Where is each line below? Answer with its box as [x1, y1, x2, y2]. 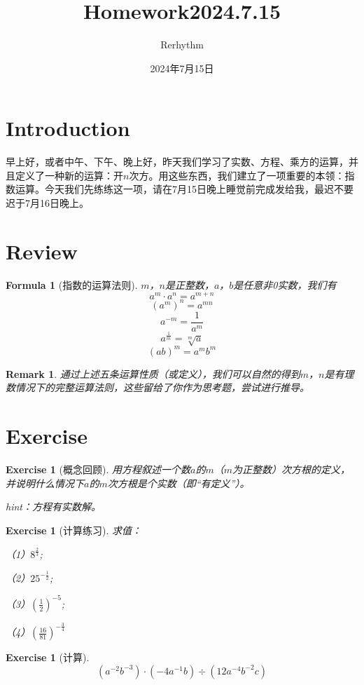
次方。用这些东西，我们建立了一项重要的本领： [129, 168, 345, 182]
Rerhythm [160, 37, 204, 52]
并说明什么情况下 [6, 475, 84, 490]
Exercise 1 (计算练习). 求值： [6, 522, 141, 537]
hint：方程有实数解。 [6, 499, 101, 514]
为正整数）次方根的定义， [232, 462, 350, 477]
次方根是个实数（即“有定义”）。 [107, 475, 250, 490]
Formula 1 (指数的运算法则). [6, 277, 138, 292]
